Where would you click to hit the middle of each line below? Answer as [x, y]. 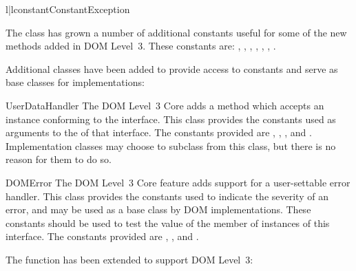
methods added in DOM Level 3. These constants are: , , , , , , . [141, 46]
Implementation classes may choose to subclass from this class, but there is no [171, 145]
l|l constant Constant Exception [68, 9]
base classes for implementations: [75, 82]
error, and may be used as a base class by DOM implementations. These [158, 209]
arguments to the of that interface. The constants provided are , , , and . [159, 132]
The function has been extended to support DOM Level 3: [129, 259]
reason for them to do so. [59, 159]
